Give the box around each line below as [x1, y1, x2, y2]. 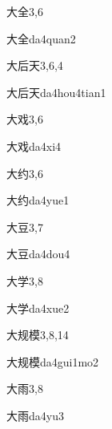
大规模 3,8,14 [6, 326, 69, 343]
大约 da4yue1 [6, 192, 70, 208]
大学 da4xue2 [6, 299, 70, 316]
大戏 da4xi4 [6, 137, 62, 154]
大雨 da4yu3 [6, 407, 64, 423]
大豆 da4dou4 [6, 245, 70, 262]
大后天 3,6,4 [6, 57, 63, 74]
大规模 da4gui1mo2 [6, 353, 99, 370]
